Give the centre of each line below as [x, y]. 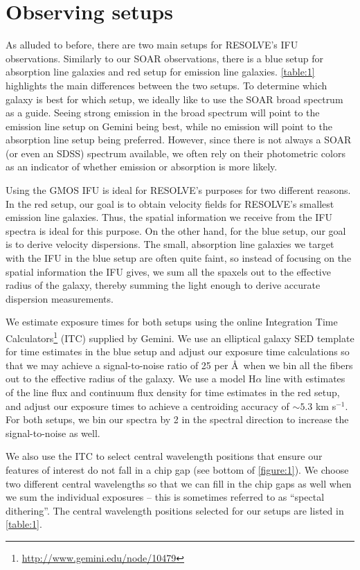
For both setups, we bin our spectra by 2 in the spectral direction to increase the [177, 419]
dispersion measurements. [60, 298]
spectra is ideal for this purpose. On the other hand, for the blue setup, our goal [176, 230]
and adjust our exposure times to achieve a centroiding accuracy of [147, 406]
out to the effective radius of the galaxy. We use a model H [131, 378]
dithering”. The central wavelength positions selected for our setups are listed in [175, 510]
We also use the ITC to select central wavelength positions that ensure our [164, 456]
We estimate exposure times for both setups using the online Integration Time [172, 322]
